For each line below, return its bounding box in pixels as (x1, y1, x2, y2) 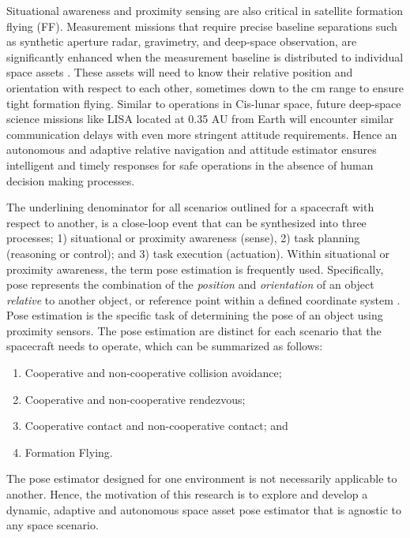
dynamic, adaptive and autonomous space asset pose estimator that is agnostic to (6, 501, 401, 517)
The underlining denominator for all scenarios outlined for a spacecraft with (6, 199, 374, 215)
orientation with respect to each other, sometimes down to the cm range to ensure (6, 79, 404, 95)
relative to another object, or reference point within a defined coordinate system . (6, 291, 401, 308)
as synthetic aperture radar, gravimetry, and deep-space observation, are (6, 33, 357, 50)
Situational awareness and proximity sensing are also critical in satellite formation (6, 2, 403, 18)
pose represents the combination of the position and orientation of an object (6, 276, 374, 293)
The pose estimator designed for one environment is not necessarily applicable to (6, 470, 397, 487)
